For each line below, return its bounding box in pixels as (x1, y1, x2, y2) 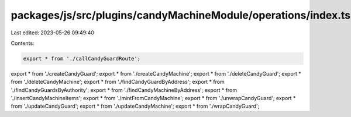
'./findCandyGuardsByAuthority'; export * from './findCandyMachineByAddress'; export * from (11, 86, 237, 93)
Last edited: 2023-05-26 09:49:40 (11, 29, 95, 36)
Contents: (11, 40, 35, 47)
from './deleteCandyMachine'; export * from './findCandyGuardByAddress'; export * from (11, 79, 225, 86)
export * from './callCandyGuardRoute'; (23, 55, 140, 62)
